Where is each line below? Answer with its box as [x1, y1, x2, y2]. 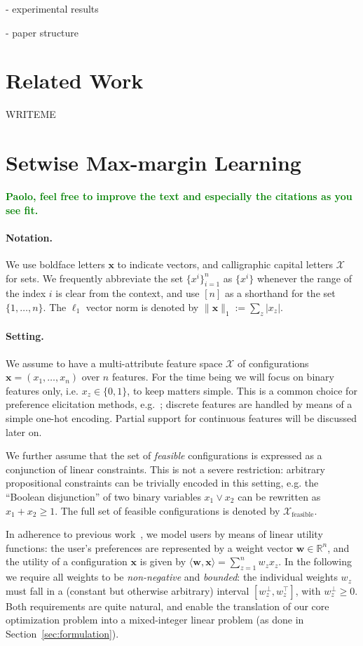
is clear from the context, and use [55, 286, 200, 301]
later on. [6, 424, 42, 439]
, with [295, 583, 321, 598]
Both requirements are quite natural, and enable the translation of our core [6, 598, 329, 613]
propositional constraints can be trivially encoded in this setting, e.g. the [6, 475, 319, 490]
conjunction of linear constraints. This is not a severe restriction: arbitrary [6, 461, 325, 476]
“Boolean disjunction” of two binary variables [6, 489, 201, 503]
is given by [139, 554, 186, 569]
